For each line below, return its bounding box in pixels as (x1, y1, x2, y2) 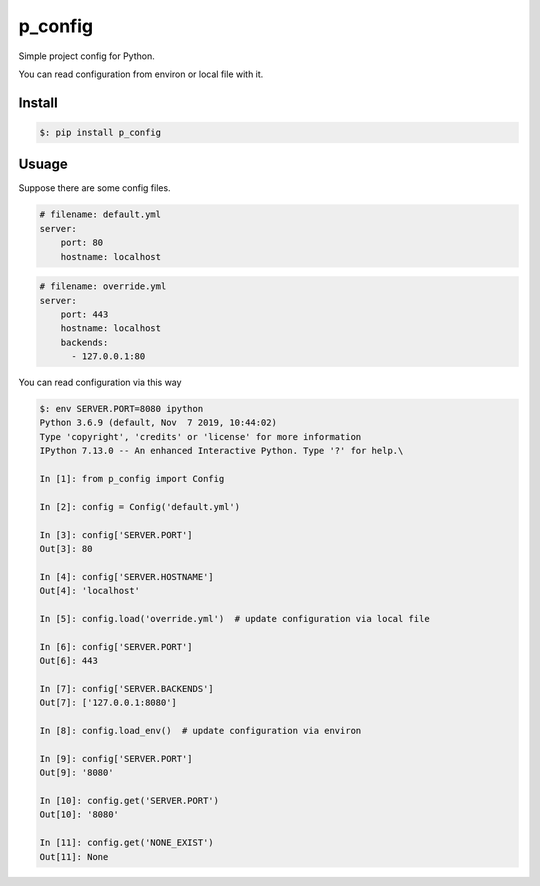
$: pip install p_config (39, 126, 162, 138)
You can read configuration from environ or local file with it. (18, 68, 264, 80)
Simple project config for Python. (18, 50, 155, 62)
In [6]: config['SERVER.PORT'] (39, 641, 194, 652)
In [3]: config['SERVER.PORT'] (39, 529, 194, 540)
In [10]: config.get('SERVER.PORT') (39, 795, 220, 807)
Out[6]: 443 (39, 655, 99, 667)
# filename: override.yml (39, 281, 167, 292)
